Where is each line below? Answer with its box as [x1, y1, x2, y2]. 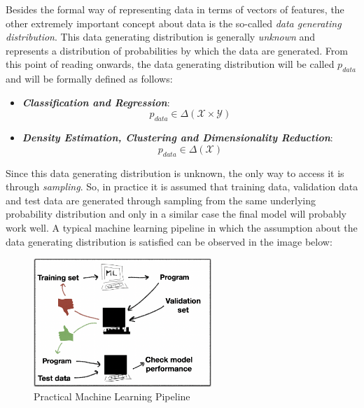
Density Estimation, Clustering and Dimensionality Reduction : [22, 130, 333, 145]
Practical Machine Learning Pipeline [34, 389, 190, 404]
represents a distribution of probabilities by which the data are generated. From [6, 43, 348, 57]
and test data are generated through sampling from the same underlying [6, 192, 316, 207]
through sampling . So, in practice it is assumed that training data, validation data [6, 179, 358, 194]
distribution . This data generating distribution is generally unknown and [6, 29, 316, 44]
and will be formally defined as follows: [6, 71, 173, 86]
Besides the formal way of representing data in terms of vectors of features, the [6, 2, 344, 16]
